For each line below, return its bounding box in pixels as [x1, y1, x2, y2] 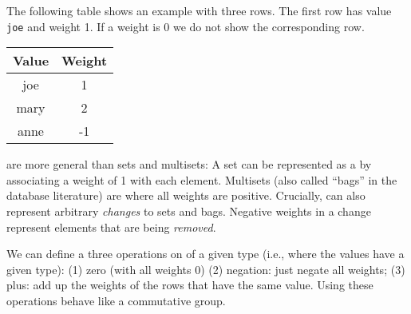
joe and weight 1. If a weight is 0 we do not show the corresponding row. [6, 18, 365, 34]
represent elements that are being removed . [6, 218, 216, 235]
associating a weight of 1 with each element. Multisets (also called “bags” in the [6, 171, 397, 188]
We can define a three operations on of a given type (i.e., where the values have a [6, 245, 405, 262]
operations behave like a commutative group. [6, 292, 226, 308]
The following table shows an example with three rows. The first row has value [6, 2, 392, 18]
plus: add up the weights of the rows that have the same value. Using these [6, 276, 373, 293]
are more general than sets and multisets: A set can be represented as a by [6, 156, 372, 173]
